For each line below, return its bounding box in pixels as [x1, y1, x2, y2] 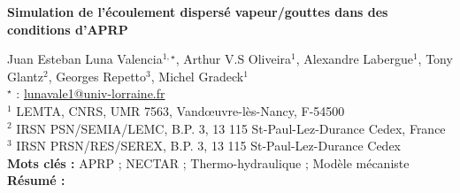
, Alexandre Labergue [295, 50, 413, 68]
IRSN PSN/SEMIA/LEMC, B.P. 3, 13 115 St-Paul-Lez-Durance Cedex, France [16, 119, 446, 137]
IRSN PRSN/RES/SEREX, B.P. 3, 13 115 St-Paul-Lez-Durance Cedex [16, 136, 401, 155]
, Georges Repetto [48, 66, 147, 85]
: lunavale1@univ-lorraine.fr [16, 84, 165, 103]
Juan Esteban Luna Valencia [7, 50, 163, 68]
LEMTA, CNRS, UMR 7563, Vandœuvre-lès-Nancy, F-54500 [16, 101, 345, 120]
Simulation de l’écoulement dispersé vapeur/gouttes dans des [7, 3, 388, 20]
